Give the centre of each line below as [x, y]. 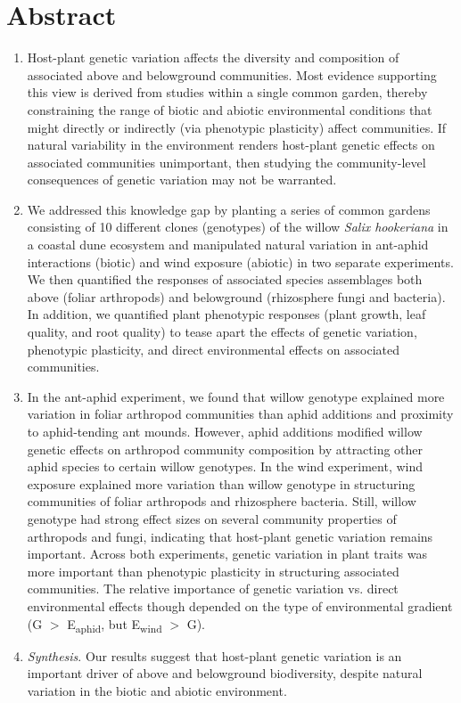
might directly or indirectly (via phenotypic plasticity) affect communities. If [237, 127]
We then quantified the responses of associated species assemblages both [225, 279]
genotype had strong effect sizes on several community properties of [212, 518]
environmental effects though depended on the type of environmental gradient [240, 605]
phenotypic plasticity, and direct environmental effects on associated [214, 349]
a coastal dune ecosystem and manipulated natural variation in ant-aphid [228, 245]
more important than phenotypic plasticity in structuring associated [213, 571]
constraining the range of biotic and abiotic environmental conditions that [230, 109]
